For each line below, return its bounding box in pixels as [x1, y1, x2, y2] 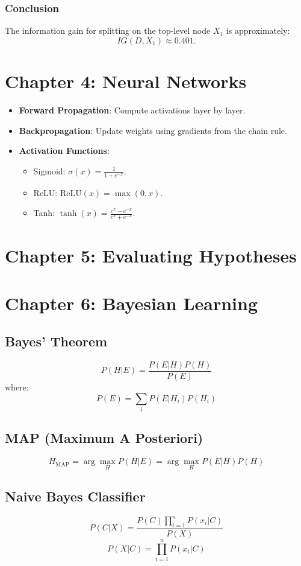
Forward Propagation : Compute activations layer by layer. [19, 103, 246, 116]
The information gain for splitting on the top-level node [5, 24, 211, 37]
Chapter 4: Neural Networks [5, 69, 247, 93]
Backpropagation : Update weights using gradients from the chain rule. [19, 124, 287, 136]
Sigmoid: [33, 164, 66, 177]
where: [5, 380, 29, 393]
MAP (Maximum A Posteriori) [5, 428, 203, 447]
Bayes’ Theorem [5, 332, 108, 351]
